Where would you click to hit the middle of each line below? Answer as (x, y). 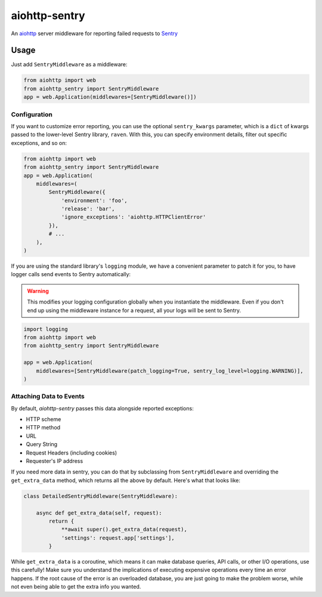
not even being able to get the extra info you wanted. (76, 587)
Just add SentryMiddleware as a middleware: (69, 64)
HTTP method (43, 428)
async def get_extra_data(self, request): (99, 513)
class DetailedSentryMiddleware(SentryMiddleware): (101, 496)
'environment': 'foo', (94, 200)
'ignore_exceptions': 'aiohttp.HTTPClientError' (134, 217)
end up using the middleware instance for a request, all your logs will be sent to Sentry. (134, 310)
